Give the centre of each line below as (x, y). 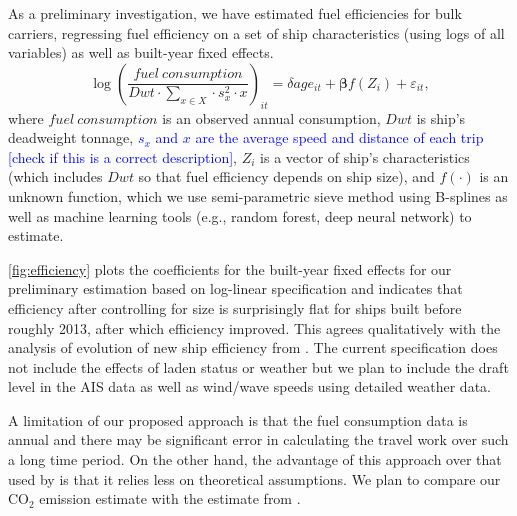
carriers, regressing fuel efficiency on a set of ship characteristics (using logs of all (256, 32)
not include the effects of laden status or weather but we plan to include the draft (258, 366)
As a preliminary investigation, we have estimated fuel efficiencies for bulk (235, 13)
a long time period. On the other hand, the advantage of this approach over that (255, 459)
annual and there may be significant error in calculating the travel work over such (258, 439)
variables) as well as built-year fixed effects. (141, 52)
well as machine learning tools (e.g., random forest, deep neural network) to (240, 215)
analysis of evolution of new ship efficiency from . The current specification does (253, 347)
